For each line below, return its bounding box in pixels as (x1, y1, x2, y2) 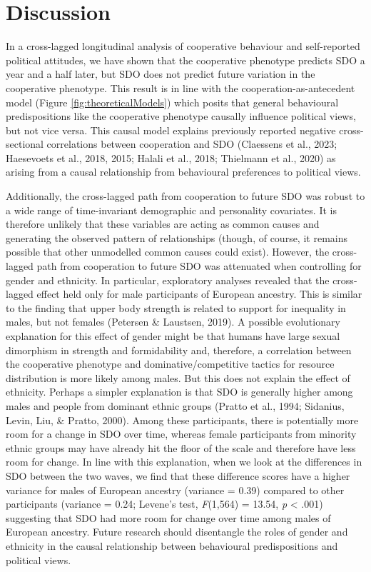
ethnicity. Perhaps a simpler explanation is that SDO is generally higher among (6, 384, 353, 399)
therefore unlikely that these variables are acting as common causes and (6, 216, 320, 231)
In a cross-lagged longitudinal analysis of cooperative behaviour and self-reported (6, 39, 360, 54)
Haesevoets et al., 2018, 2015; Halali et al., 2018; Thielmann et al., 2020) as (6, 150, 336, 165)
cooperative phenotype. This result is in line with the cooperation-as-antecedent (6, 80, 355, 95)
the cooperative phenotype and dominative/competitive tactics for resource (6, 356, 335, 371)
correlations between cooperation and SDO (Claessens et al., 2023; (46, 136, 337, 151)
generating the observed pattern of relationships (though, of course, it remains (6, 230, 347, 245)
